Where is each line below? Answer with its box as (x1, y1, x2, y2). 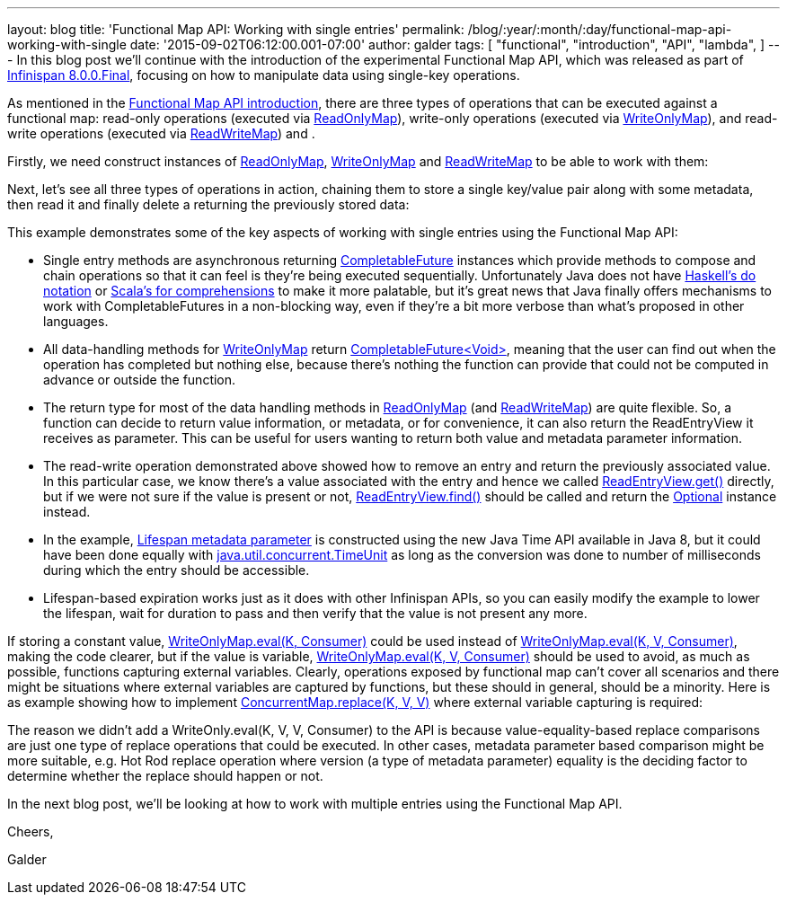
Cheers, (7, 824, 54, 839)
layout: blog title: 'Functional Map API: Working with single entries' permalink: (7, 22, 464, 37)
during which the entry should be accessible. (43, 562, 310, 578)
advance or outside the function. (43, 372, 236, 387)
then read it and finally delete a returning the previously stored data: (7, 197, 410, 212)
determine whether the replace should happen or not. (7, 768, 323, 783)
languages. (43, 314, 109, 329)
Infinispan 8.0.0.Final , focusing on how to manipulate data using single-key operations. (7, 67, 520, 83)
